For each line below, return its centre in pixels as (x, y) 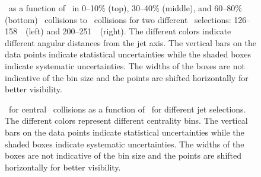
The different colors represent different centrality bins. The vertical (126, 120)
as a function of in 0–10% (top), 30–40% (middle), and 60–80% (125, 8)
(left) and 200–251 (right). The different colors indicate (128, 31)
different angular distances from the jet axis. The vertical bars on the (130, 42)
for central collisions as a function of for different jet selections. (127, 109)
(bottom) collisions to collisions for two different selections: (118, 19)
